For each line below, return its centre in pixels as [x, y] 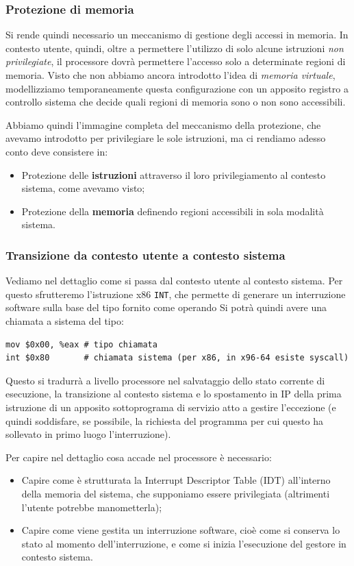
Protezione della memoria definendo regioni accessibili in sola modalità [173, 211]
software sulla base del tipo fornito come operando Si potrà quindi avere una [166, 307]
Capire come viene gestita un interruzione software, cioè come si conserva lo [181, 530]
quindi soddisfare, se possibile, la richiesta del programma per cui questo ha [164, 420]
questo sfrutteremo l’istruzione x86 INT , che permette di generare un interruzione [176, 294]
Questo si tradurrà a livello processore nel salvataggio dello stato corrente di [165, 380]
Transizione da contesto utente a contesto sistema [146, 255]
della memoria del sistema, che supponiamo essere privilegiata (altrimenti [176, 493]
